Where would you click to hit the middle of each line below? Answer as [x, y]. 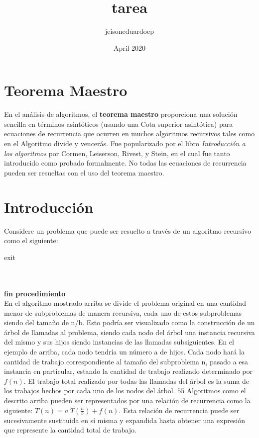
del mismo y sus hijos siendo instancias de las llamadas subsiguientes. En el [119, 342]
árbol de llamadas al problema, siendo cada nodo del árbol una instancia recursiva [129, 332]
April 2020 [129, 47]
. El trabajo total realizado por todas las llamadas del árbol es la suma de [136, 381]
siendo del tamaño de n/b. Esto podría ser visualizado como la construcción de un [129, 322]
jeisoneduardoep [129, 31]
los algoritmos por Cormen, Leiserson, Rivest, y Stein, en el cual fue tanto [117, 153]
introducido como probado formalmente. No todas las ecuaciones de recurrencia [125, 163]
